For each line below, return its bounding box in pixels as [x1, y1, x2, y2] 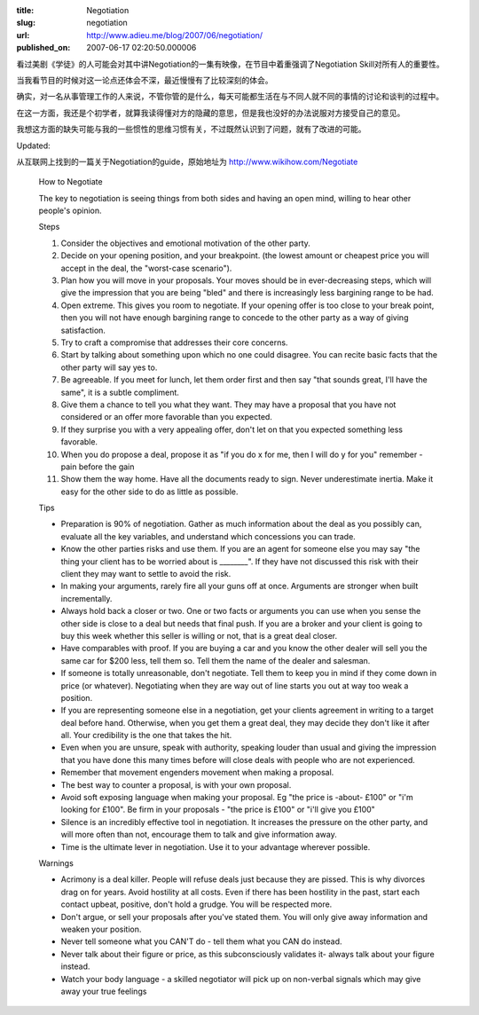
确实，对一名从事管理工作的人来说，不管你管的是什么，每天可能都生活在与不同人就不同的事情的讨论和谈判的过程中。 [16, 91, 444, 102]
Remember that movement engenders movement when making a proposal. [60, 767, 334, 778]
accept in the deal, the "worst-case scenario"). [60, 263, 232, 273]
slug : [16, 18, 35, 28]
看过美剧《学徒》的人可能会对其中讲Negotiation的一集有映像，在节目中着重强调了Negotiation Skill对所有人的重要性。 [16, 59, 445, 69]
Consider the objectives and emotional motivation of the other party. [60, 238, 310, 248]
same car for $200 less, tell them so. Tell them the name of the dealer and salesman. [60, 655, 371, 665]
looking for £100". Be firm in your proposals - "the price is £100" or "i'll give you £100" [60, 804, 376, 815]
